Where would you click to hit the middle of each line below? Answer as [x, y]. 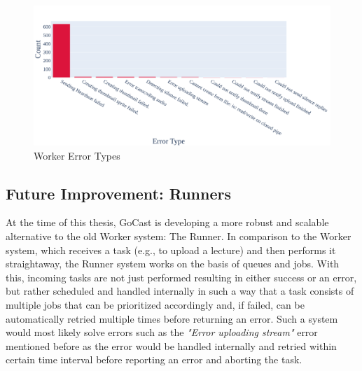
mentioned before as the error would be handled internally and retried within [171, 345]
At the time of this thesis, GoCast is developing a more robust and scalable [167, 222]
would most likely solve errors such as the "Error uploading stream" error [162, 332]
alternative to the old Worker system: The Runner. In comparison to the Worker [179, 236]
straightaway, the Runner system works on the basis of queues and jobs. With [173, 264]
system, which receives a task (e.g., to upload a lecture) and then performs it [171, 250]
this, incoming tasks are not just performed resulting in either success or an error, [181, 277]
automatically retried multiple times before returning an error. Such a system [172, 318]
